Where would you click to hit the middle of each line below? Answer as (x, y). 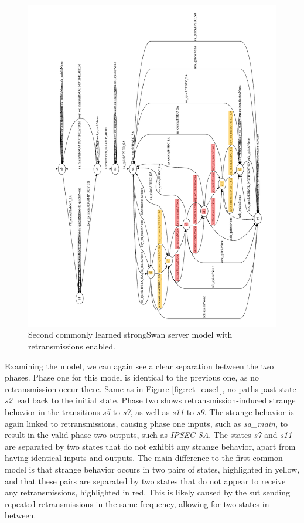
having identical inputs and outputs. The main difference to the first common (144, 458)
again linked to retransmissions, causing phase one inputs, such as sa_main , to (146, 423)
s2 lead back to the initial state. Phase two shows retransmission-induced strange (150, 400)
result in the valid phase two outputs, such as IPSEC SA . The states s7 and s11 (148, 435)
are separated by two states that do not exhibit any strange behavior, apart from (150, 446)
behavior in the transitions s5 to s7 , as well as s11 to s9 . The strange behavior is (149, 412)
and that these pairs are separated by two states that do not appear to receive (145, 480)
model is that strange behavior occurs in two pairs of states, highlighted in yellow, (152, 469)
